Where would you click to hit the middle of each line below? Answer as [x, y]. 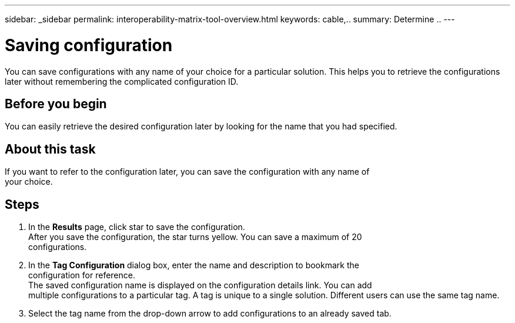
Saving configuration [89, 45]
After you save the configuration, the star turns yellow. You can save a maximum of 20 [195, 237]
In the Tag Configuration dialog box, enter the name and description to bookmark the [194, 265]
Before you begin [56, 104]
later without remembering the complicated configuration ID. [122, 81]
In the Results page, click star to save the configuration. [137, 227]
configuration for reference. [82, 275]
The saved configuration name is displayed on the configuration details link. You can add [200, 285]
